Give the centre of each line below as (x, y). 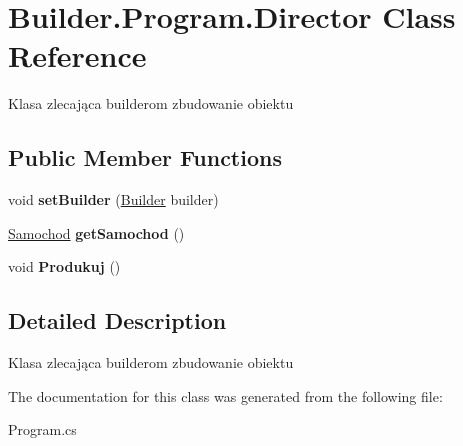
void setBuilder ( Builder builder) (113, 199)
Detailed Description (117, 320)
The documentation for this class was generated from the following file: (225, 395)
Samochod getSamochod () (96, 232)
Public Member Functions (145, 157)
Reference (77, 55)
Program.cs (42, 429)
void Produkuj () (64, 266)
